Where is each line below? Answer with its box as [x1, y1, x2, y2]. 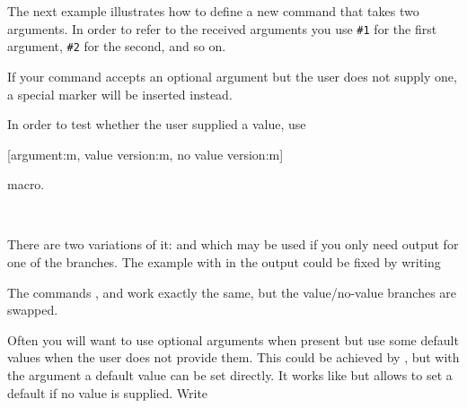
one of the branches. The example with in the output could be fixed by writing [7, 253, 441, 272]
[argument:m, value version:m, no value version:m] [7, 144, 284, 163]
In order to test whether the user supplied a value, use [7, 115, 306, 134]
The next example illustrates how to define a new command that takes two [7, 2, 419, 20]
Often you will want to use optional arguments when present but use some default [7, 330, 459, 349]
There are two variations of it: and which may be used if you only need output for [7, 235, 459, 254]
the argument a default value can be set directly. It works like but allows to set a [7, 366, 453, 385]
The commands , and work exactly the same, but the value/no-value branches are [7, 282, 457, 301]
